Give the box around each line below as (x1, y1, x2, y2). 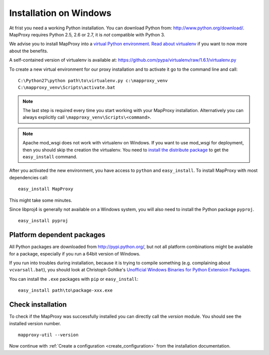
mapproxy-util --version (18, 332, 79, 338)
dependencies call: (9, 174, 48, 180)
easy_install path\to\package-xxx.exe (18, 288, 113, 293)
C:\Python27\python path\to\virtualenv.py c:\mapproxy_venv (18, 78, 168, 83)
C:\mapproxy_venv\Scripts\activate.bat (18, 85, 116, 91)
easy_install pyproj (18, 218, 68, 224)
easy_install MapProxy (18, 186, 74, 192)
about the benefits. (9, 48, 48, 54)
